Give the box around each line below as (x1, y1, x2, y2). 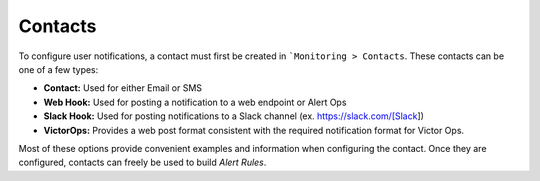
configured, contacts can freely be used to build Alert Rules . (18, 156, 267, 169)
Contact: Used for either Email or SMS (43, 82, 203, 94)
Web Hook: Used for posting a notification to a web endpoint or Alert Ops (43, 96, 347, 108)
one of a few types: (18, 63, 99, 75)
